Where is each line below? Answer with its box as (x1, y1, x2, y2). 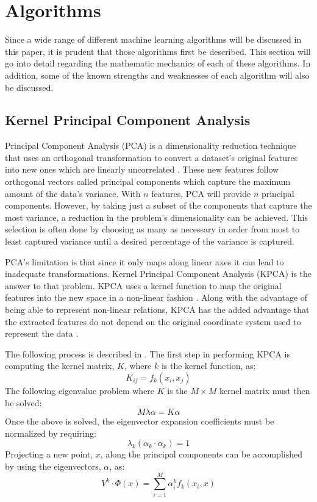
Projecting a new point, (5, 448, 93, 461)
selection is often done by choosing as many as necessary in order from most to (5, 223, 300, 235)
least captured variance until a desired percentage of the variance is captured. (5, 235, 294, 248)
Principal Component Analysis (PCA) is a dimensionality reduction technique (5, 139, 296, 152)
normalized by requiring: (5, 426, 96, 439)
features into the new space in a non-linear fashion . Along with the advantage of (5, 291, 308, 304)
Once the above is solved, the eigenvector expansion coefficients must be (5, 415, 274, 428)
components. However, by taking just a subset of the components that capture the (5, 199, 312, 212)
